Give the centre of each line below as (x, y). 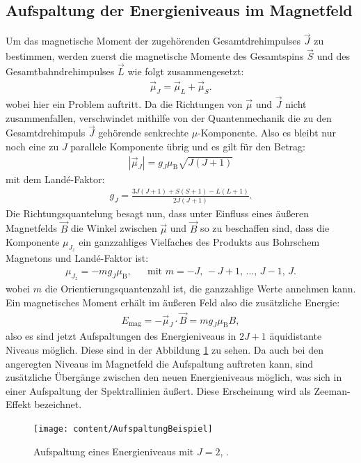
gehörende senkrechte (143, 133)
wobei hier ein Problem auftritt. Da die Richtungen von (124, 103)
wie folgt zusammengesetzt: (186, 71)
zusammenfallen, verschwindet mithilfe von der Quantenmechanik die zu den (169, 117)
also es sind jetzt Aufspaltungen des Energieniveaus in (121, 336)
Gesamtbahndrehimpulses (60, 71)
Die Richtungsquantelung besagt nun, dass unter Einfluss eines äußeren (158, 213)
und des (334, 56)
